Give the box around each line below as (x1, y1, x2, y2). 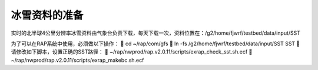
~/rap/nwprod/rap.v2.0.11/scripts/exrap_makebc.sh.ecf (11, 56, 144, 64)
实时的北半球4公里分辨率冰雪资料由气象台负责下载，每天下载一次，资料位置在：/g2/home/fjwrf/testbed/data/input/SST (11, 29, 300, 36)
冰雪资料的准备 (11, 9, 84, 22)
